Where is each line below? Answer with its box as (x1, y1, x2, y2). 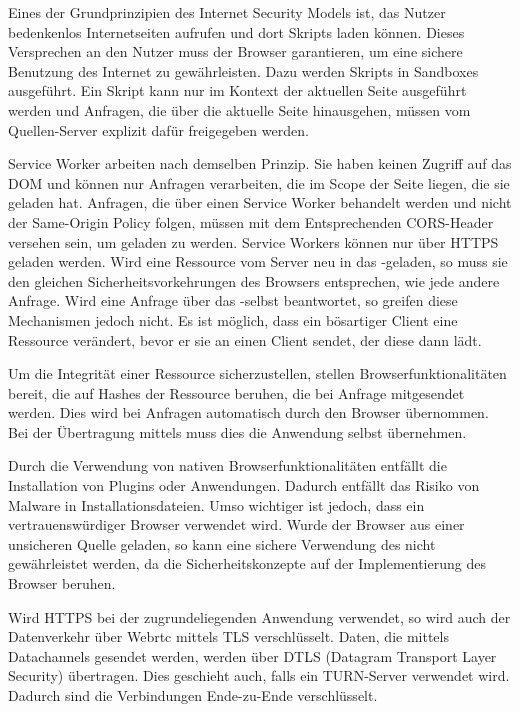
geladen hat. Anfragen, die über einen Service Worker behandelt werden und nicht (8, 192, 512, 213)
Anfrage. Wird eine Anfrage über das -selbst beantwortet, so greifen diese (8, 290, 458, 311)
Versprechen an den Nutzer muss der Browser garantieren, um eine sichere (8, 41, 463, 62)
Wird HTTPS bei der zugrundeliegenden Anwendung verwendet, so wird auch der (8, 606, 511, 627)
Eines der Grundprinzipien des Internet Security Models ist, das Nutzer (8, 2, 446, 22)
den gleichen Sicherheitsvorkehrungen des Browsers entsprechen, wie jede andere (8, 270, 500, 291)
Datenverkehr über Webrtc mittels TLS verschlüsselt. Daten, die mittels (8, 626, 449, 647)
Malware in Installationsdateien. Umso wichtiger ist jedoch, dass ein (8, 494, 425, 515)
